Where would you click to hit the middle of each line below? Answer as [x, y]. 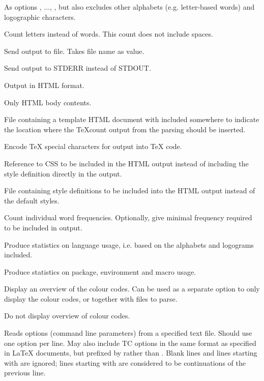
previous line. [25, 373]
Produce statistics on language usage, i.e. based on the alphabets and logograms [129, 244]
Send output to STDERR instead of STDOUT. [78, 68]
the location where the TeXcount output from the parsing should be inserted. [125, 129]
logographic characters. [40, 17]
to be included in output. [43, 227]
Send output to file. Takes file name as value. [74, 51]
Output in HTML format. [44, 85]
